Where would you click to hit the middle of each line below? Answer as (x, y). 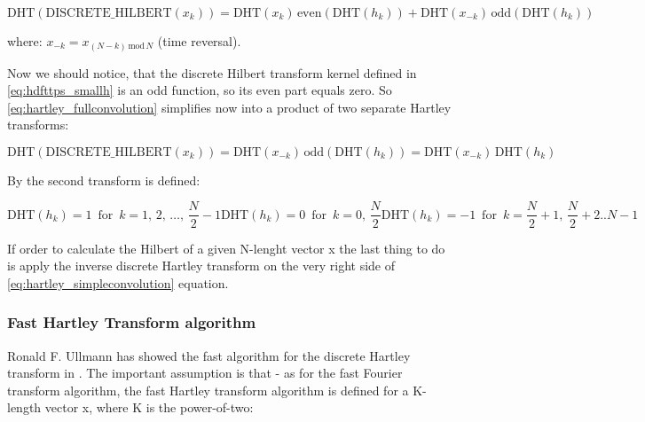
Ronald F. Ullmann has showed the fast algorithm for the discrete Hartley (209, 355)
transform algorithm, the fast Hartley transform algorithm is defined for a (208, 390)
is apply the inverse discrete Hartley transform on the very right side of (201, 266)
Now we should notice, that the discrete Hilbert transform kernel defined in (212, 72)
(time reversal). (199, 41)
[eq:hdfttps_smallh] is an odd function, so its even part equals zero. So (200, 90)
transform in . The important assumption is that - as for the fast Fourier (205, 373)
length (24, 407)
